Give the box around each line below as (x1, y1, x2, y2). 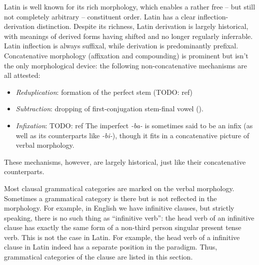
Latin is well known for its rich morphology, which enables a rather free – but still (4, 1, 255, 11)
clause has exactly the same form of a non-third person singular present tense (4, 222, 241, 233)
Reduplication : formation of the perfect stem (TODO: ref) (15, 86, 193, 97)
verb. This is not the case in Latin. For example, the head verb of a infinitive (4, 232, 240, 242)
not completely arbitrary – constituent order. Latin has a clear (4, 11, 195, 21)
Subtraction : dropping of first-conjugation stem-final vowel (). (15, 103, 203, 114)
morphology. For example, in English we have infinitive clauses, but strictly (4, 203, 234, 213)
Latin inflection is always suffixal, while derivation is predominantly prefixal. (4, 40, 238, 51)
